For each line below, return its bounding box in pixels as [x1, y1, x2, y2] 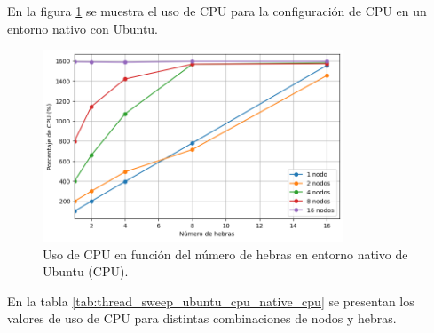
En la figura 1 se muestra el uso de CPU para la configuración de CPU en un [7, 2, 427, 20]
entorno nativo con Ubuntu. [7, 19, 159, 37]
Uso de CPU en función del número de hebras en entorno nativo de [43, 244, 408, 263]
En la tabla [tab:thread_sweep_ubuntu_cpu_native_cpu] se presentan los [7, 291, 414, 310]
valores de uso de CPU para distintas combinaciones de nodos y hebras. [7, 309, 397, 328]
